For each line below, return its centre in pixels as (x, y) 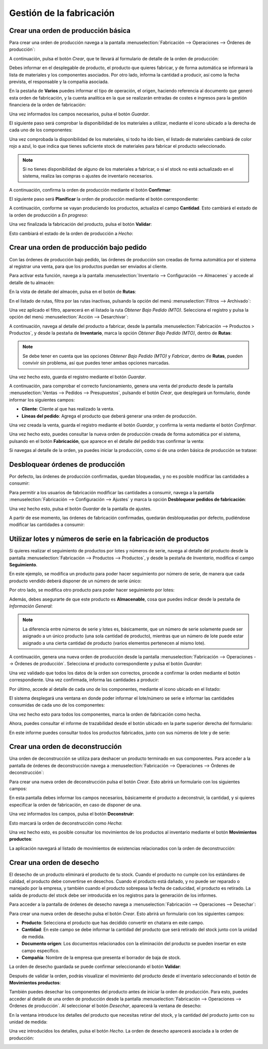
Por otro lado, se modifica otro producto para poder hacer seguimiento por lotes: (92, 590)
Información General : (31, 606)
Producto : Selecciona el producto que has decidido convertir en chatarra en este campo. (113, 923)
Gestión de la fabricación (62, 13)
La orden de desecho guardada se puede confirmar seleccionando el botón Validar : (95, 967)
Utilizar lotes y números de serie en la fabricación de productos (109, 539)
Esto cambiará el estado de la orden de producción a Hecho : (71, 233)
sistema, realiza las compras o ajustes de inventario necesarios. (88, 176)
